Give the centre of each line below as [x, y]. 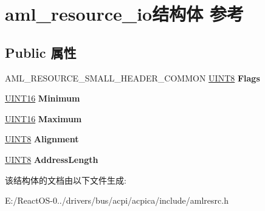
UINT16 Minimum [43, 98]
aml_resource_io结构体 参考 [124, 14]
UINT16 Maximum [43, 118]
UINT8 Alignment [42, 139]
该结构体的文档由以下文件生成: [66, 180]
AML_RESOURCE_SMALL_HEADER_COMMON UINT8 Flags [132, 78]
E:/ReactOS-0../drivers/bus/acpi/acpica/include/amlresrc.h [117, 200]
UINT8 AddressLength [52, 159]
